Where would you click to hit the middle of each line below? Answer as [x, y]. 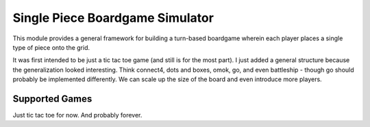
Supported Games [52, 99]
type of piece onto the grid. [51, 47]
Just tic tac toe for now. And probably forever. [77, 115]
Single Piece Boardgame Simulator [113, 18]
